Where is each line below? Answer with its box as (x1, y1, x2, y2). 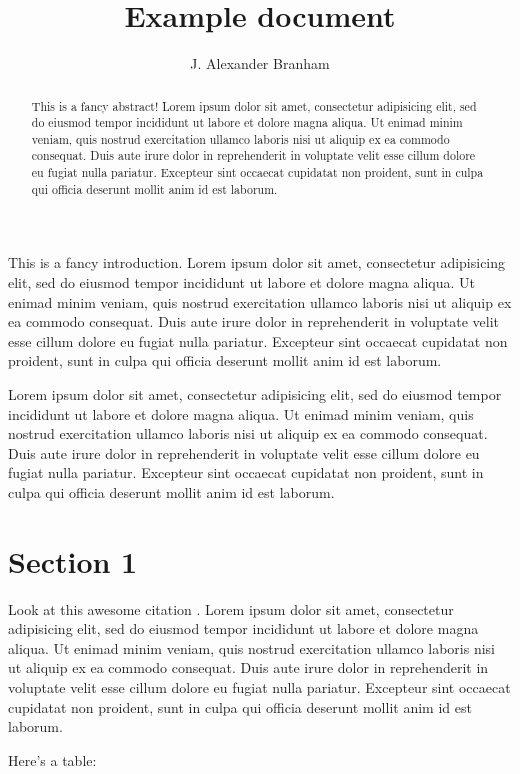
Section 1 (8, 540, 138, 581)
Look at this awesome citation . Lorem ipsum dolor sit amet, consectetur (8, 598, 454, 619)
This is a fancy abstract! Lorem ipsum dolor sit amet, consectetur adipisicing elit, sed (31, 97, 477, 114)
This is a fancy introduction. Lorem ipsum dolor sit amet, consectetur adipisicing (8, 252, 506, 273)
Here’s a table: (8, 749, 97, 770)
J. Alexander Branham (190, 53, 330, 74)
